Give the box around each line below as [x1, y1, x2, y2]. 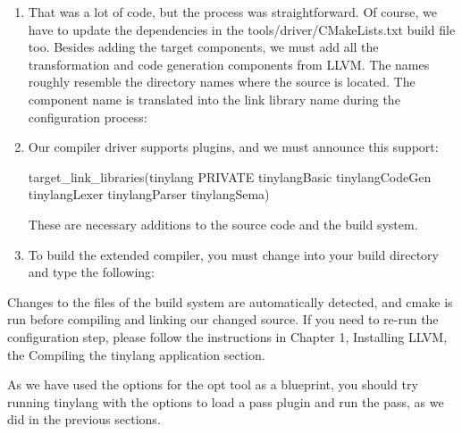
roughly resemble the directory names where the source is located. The [28, 72, 416, 91]
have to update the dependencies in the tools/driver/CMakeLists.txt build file [28, 20, 456, 38]
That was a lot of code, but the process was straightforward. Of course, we [28, 3, 437, 21]
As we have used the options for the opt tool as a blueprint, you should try [7, 375, 418, 394]
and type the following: [28, 263, 155, 281]
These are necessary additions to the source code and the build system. [28, 214, 418, 233]
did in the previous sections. [7, 410, 161, 429]
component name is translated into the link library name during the [28, 89, 400, 108]
